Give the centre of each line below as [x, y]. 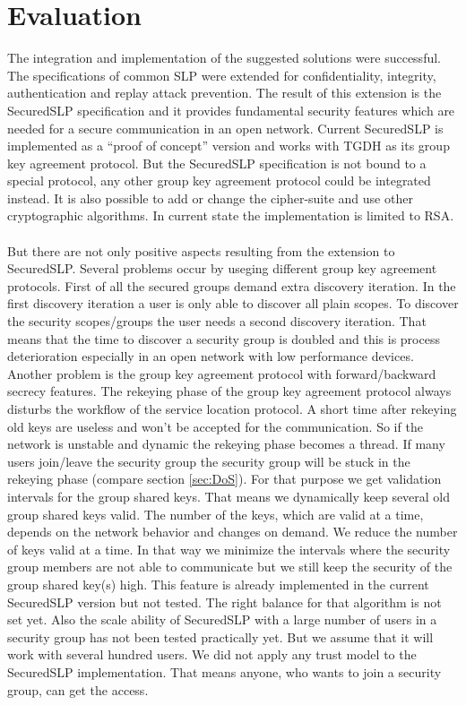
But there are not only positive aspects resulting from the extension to [201, 250]
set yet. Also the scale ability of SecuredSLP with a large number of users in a [222, 619]
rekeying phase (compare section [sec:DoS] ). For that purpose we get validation [224, 479]
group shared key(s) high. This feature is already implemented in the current [218, 584]
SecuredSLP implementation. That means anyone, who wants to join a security [224, 671]
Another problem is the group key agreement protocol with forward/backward [222, 373]
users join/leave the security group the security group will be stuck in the [209, 461]
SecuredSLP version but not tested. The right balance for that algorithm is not [224, 602]
